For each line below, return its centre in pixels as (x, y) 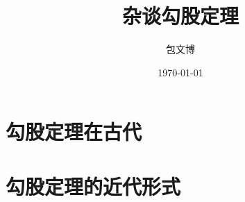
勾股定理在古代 (74, 132)
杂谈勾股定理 (180, 16)
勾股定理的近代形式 (93, 186)
